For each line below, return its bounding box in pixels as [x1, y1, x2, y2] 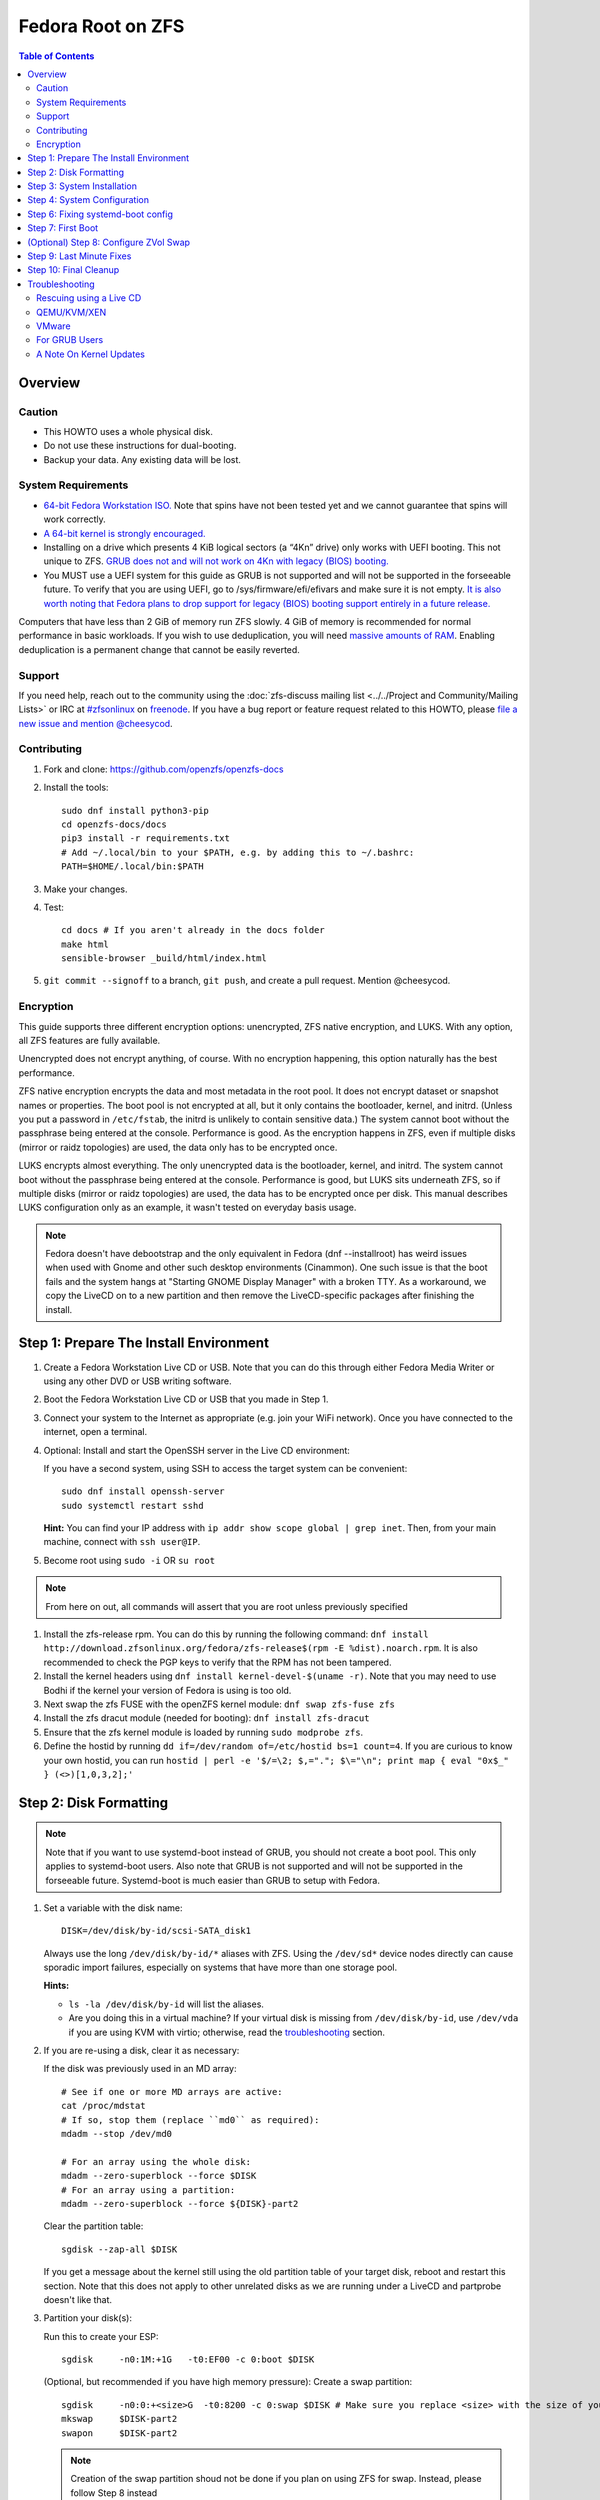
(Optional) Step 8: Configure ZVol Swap [27, 236, 190, 248]
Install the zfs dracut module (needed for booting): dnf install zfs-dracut [43, 1712, 370, 1724]
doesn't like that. [43, 2293, 113, 2305]
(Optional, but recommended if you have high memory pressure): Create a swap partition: [43, 2376, 413, 2388]
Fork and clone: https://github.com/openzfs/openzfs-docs [43, 763, 284, 775]
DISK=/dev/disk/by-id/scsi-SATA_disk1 [61, 1925, 252, 1937]
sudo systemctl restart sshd [61, 1500, 204, 1511]
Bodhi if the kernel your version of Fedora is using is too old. [43, 1684, 292, 1696]
